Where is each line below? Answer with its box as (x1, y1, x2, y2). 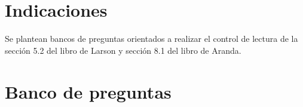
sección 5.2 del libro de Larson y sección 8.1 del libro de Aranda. (5, 44, 241, 56)
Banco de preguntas (5, 79, 172, 103)
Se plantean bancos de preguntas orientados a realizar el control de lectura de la (5, 32, 298, 45)
